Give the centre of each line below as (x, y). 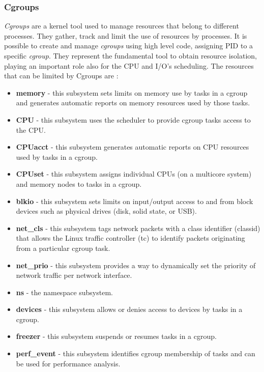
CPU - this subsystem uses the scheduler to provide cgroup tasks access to (133, 119)
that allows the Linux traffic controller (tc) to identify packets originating (130, 238)
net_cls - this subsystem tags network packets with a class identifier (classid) (138, 228)
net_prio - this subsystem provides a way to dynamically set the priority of (136, 265)
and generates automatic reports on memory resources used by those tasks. (133, 103)
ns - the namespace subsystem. (64, 292)
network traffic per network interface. (74, 275)
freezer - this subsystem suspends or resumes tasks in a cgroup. (116, 336)
